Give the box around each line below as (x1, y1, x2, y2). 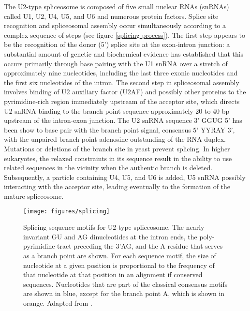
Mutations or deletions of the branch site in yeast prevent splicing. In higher (4, 143, 230, 153)
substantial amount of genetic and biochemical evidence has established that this (4, 48, 244, 59)
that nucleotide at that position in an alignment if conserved (23, 269, 203, 280)
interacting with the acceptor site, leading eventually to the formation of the (4, 181, 231, 192)
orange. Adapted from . (23, 297, 92, 308)
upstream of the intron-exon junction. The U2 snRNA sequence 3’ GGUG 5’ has (4, 115, 242, 125)
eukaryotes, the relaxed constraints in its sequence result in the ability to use (4, 153, 232, 163)
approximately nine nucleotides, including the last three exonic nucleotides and (4, 68, 238, 78)
